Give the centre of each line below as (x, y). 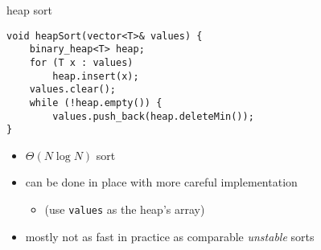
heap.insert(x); (96, 76)
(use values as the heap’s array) (125, 209)
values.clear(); (73, 90)
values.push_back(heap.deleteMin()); (153, 116)
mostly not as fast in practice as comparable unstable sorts (170, 236)
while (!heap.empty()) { (96, 102)
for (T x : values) (81, 62)
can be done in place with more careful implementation (161, 182)
